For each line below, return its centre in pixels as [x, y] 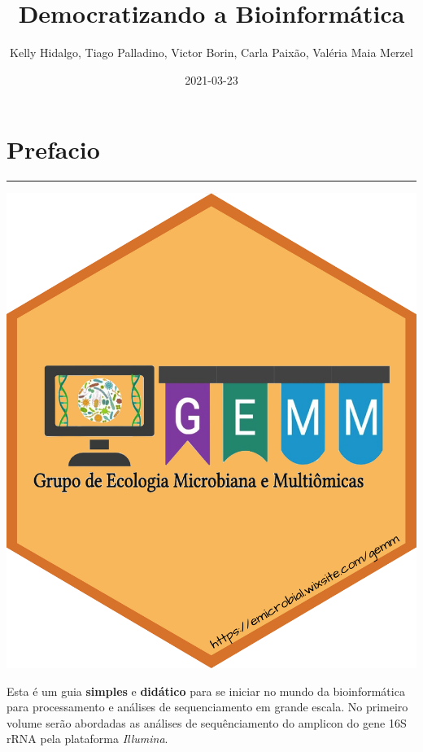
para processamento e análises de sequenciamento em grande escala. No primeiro [207, 707]
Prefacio [53, 149]
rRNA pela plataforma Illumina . [87, 739]
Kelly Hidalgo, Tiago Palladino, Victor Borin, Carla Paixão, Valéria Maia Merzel [211, 52]
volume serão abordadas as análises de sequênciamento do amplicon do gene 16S [207, 722]
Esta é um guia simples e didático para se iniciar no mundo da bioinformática [206, 691]
